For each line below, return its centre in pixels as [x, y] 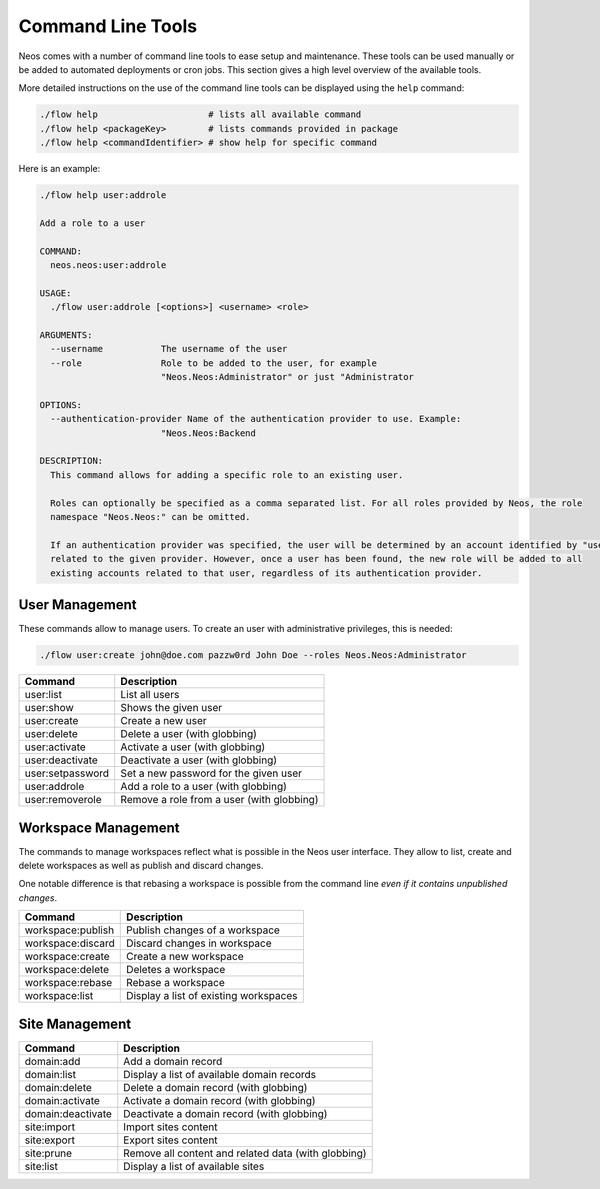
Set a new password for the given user [211, 773]
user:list [43, 695]
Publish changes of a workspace [203, 930]
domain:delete [58, 1087]
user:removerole [63, 800]
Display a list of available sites [194, 1166]
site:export [49, 1140]
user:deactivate [61, 760]
